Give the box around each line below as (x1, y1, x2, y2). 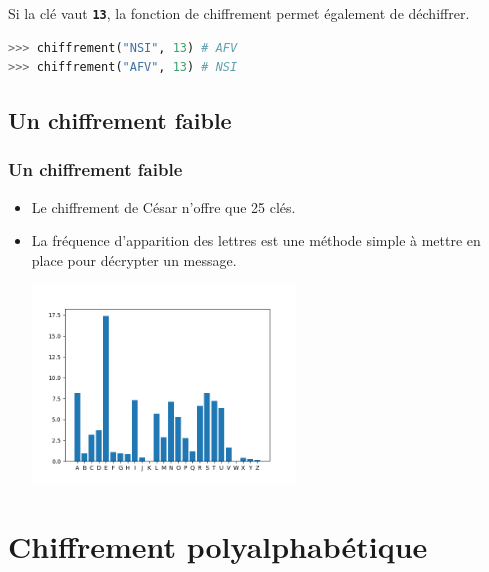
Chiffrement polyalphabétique (8, 525, 428, 566)
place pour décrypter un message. (31, 249, 237, 270)
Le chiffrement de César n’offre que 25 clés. (31, 196, 296, 217)
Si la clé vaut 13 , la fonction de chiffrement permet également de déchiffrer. (8, 2, 470, 23)
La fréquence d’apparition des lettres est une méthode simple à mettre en (31, 230, 481, 251)
